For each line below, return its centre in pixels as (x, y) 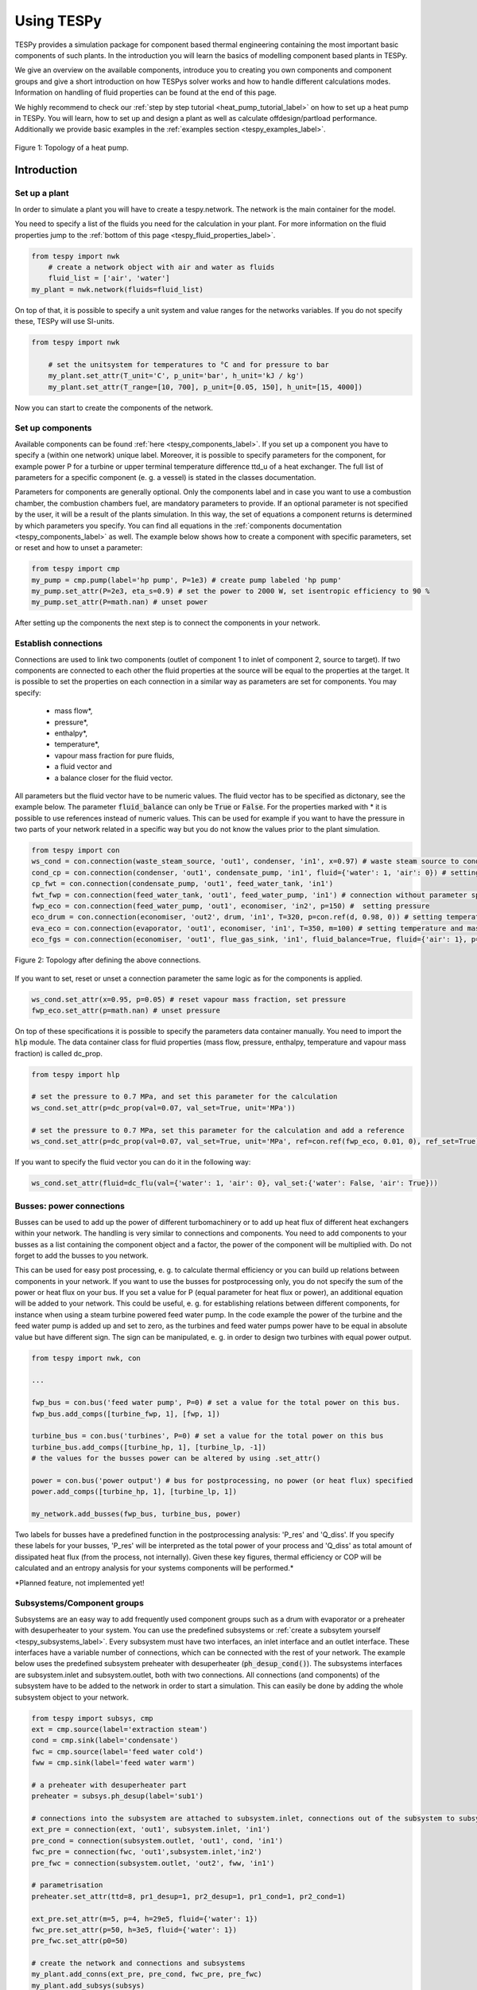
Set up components (53, 428)
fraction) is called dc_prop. (59, 1053)
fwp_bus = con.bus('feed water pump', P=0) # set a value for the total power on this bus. (216, 1403)
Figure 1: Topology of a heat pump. (72, 147)
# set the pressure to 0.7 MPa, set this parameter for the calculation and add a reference (218, 1130)
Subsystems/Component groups (79, 1603)
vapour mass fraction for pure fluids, (114, 755)
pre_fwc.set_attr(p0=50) (80, 1941)
